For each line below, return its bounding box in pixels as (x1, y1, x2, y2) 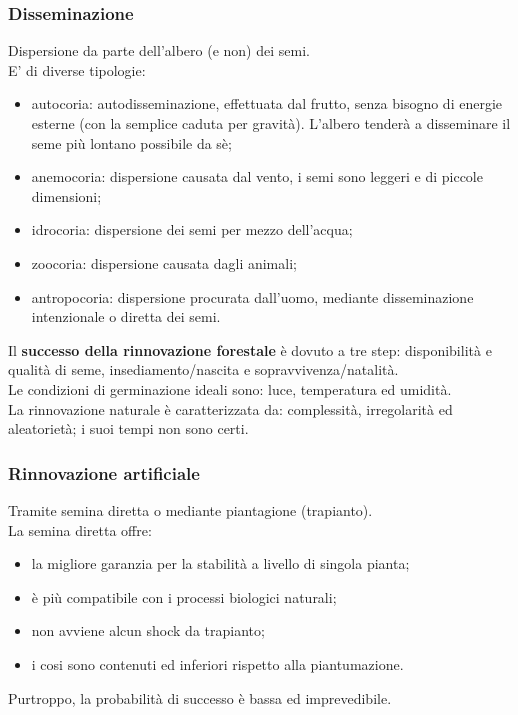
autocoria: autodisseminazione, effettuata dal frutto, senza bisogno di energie (31, 93, 503, 114)
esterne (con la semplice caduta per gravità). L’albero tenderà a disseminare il (31, 113, 511, 133)
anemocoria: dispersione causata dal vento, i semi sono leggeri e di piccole (31, 166, 483, 187)
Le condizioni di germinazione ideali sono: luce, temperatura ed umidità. (8, 378, 452, 399)
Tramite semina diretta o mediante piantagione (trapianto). (8, 499, 373, 520)
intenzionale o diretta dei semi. (31, 306, 221, 327)
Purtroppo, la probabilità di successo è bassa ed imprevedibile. (8, 687, 392, 708)
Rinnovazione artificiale (8, 460, 200, 485)
